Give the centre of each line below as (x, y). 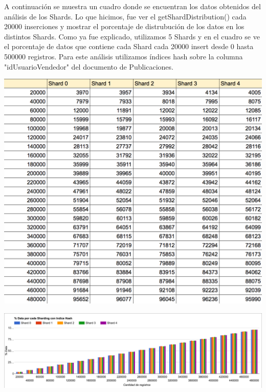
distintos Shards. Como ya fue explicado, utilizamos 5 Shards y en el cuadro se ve (132, 36)
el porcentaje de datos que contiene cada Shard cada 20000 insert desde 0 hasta (129, 46)
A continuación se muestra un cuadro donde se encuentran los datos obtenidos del (132, 6)
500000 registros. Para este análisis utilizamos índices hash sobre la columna (124, 56)
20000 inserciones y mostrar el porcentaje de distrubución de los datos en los (124, 26)
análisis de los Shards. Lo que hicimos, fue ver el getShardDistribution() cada (125, 16)
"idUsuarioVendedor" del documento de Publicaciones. (89, 66)
